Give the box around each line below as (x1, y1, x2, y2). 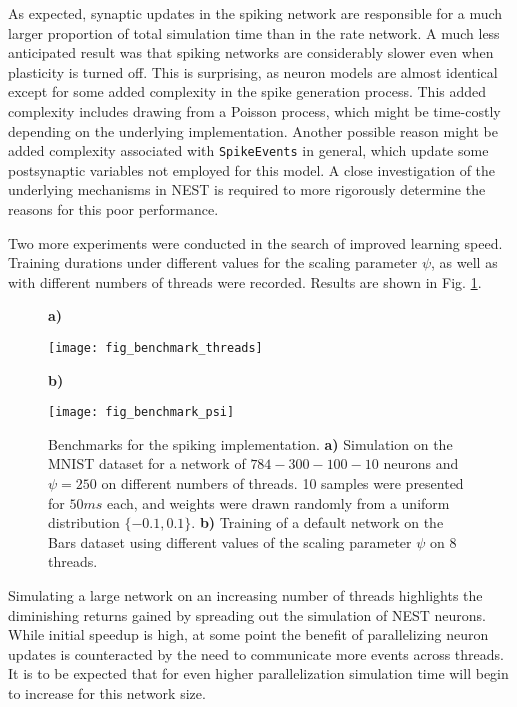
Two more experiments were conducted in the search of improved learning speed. (8, 232, 503, 253)
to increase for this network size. (8, 683, 206, 703)
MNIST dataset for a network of (48, 453, 246, 474)
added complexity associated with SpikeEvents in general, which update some (8, 140, 489, 161)
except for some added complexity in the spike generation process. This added (8, 81, 487, 102)
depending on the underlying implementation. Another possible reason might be (8, 120, 499, 141)
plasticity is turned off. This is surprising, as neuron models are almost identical (8, 61, 498, 82)
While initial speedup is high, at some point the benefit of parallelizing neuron (8, 624, 489, 645)
